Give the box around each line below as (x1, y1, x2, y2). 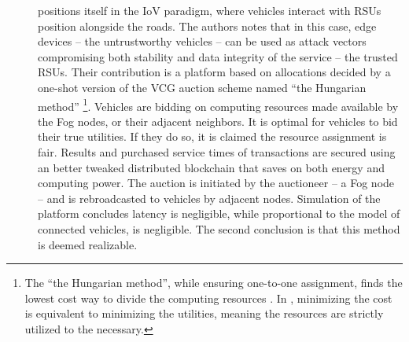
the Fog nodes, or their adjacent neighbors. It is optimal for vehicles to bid (38, 112, 398, 129)
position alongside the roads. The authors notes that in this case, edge (38, 17, 377, 34)
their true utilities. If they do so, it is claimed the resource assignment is (38, 128, 387, 145)
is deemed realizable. (38, 236, 138, 252)
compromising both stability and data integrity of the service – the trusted (38, 48, 398, 64)
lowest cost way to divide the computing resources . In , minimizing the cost (24, 289, 392, 306)
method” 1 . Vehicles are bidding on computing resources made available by (38, 95, 399, 114)
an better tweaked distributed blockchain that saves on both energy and (38, 159, 385, 175)
